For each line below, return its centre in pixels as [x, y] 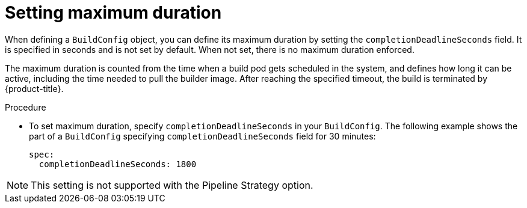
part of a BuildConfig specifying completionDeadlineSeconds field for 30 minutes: [202, 136]
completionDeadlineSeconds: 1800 [118, 164]
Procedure [26, 107]
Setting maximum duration [113, 13]
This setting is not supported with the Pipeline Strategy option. [172, 185]
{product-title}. [34, 88]
